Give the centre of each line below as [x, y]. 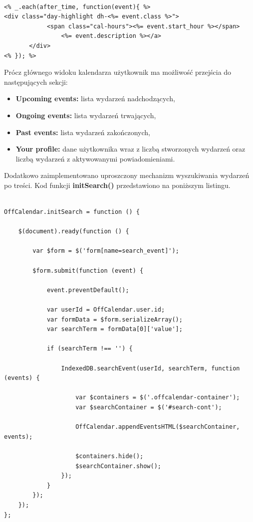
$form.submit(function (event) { [88, 270]
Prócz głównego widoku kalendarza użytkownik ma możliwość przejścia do [118, 72]
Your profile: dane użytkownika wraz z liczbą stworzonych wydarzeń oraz [130, 149]
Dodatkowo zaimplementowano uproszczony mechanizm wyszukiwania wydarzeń [127, 175]
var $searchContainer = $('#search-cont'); [149, 407]
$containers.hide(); [110, 456]
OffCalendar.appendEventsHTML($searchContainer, [158, 427]
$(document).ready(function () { [74, 232]
